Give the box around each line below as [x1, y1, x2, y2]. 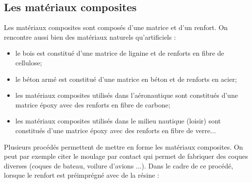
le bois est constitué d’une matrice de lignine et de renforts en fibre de [15, 48, 224, 58]
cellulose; [15, 57, 42, 67]
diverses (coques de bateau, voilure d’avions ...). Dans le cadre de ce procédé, [4, 160, 234, 170]
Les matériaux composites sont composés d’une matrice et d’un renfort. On [4, 22, 228, 32]
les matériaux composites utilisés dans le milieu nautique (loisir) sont [15, 116, 221, 126]
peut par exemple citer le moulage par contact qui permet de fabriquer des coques [4, 151, 248, 161]
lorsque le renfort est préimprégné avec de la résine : [4, 170, 159, 180]
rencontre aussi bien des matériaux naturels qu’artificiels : [4, 31, 176, 42]
